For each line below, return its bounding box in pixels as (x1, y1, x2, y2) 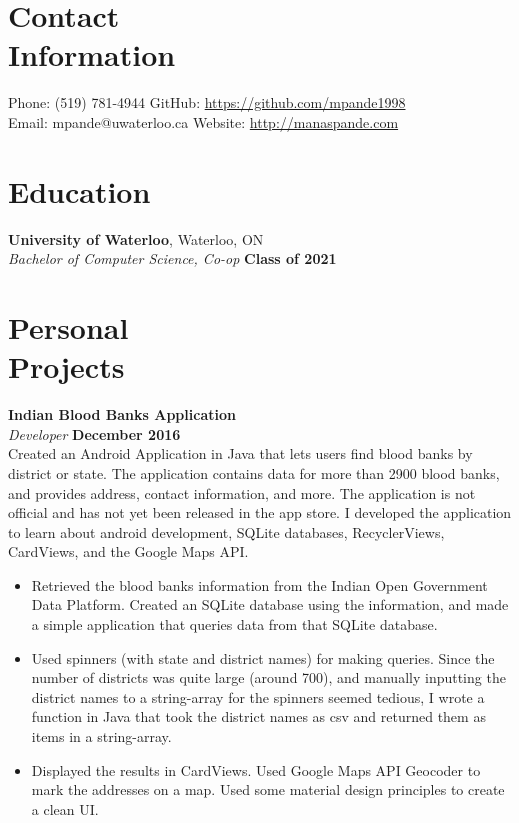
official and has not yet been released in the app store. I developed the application (8, 502, 512, 523)
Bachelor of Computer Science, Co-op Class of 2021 (8, 248, 337, 269)
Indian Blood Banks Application (8, 404, 236, 425)
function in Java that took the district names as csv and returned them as (31, 706, 486, 727)
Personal (8, 307, 129, 347)
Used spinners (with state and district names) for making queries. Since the (31, 647, 495, 668)
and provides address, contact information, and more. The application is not (8, 482, 476, 503)
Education (8, 170, 151, 211)
